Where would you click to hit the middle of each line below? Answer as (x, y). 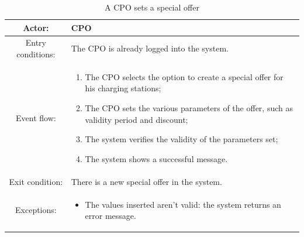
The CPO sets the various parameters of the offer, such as (189, 108)
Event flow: (36, 117)
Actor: (36, 27)
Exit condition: (36, 181)
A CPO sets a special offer (152, 7)
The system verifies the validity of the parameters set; (182, 139)
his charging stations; (123, 88)
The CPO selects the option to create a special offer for (184, 76)
